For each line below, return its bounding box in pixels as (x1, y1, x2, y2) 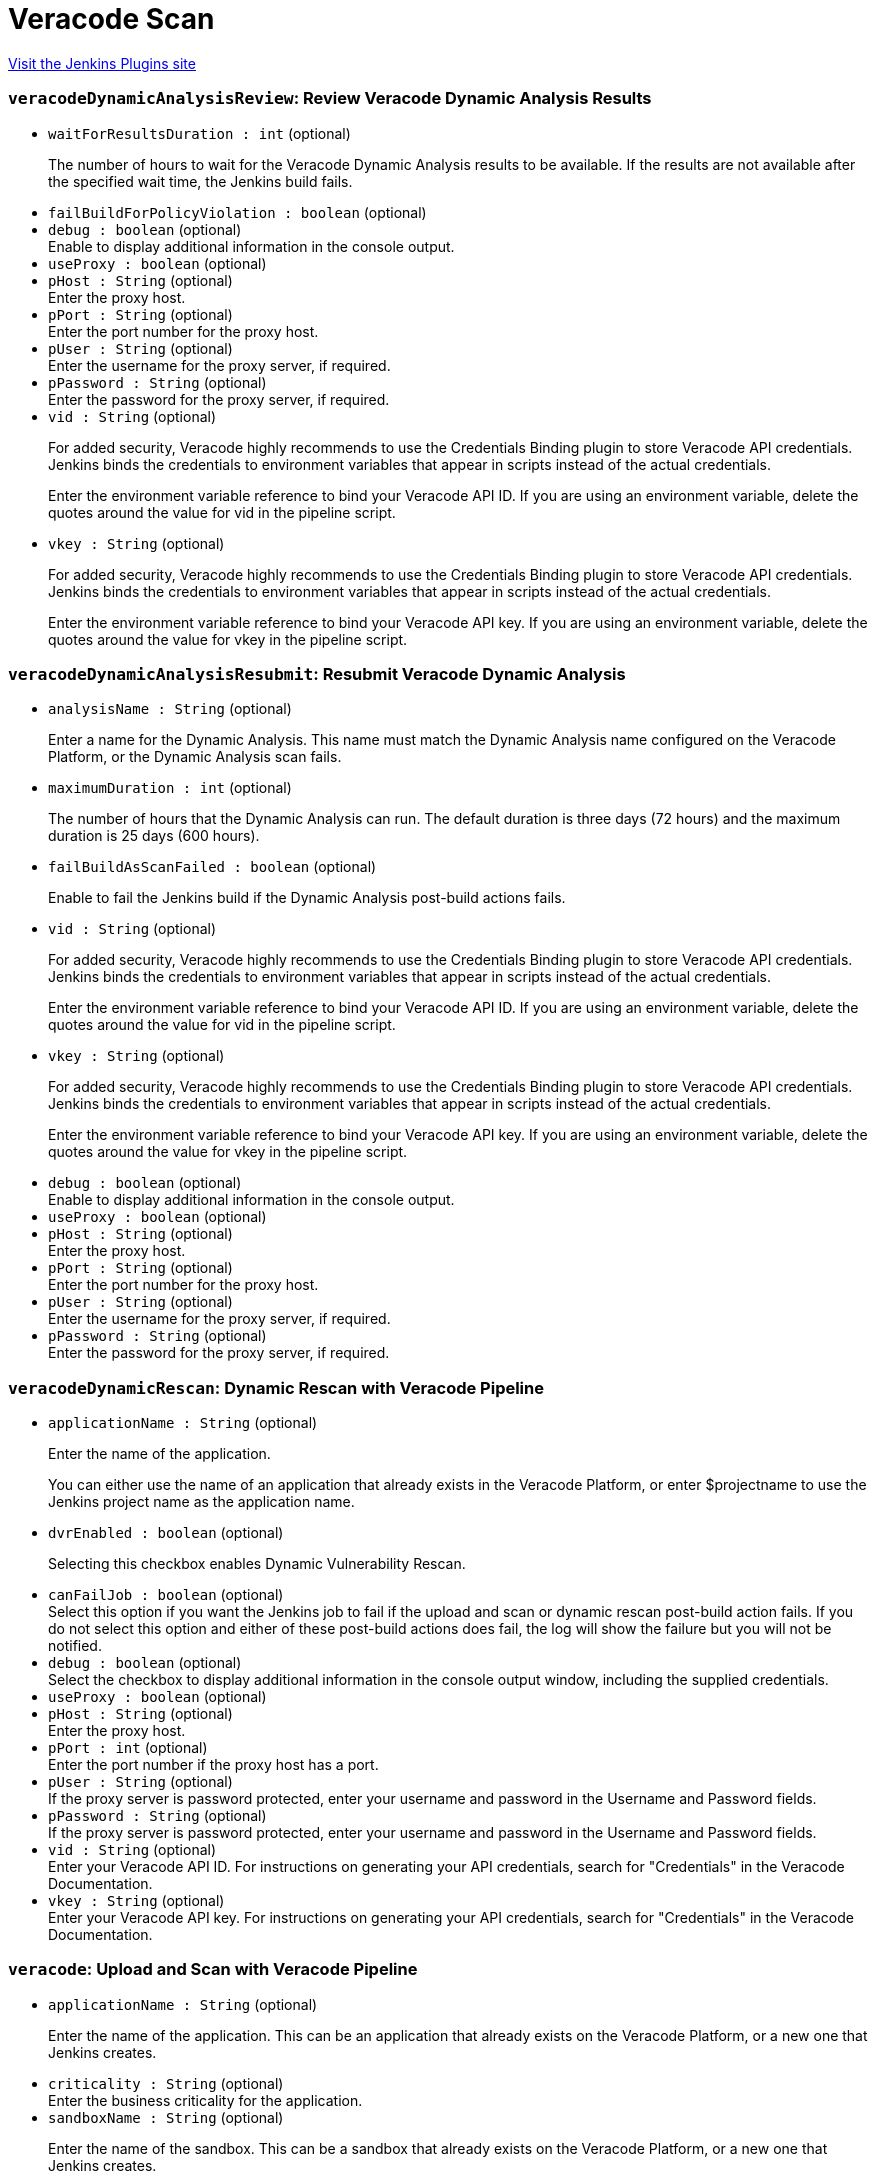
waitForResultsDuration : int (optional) (48, 124, 351, 142)
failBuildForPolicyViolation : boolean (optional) (48, 203, 427, 221)
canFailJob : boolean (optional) (48, 1586, 284, 1603)
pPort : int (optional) (48, 1739, 208, 1756)
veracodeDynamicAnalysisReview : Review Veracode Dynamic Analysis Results (8, 88, 652, 109)
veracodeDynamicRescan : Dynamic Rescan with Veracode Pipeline (8, 1377, 544, 1398)
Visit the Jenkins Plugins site (8, 54, 196, 72)
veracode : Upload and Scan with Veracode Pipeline (8, 1959, 418, 1980)
